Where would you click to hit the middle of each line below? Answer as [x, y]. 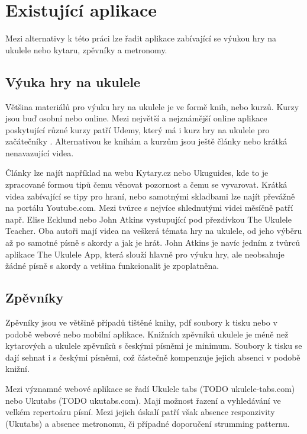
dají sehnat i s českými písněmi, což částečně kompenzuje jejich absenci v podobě [153, 357]
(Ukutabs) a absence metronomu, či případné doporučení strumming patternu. [148, 423]
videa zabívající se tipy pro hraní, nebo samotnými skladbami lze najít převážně [150, 196]
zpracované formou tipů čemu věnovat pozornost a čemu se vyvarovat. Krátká [146, 184]
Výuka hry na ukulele [73, 81]
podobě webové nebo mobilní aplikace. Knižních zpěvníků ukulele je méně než [147, 334]
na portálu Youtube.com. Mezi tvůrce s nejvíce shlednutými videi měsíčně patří [149, 208]
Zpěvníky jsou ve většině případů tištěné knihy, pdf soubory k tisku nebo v [141, 322]
